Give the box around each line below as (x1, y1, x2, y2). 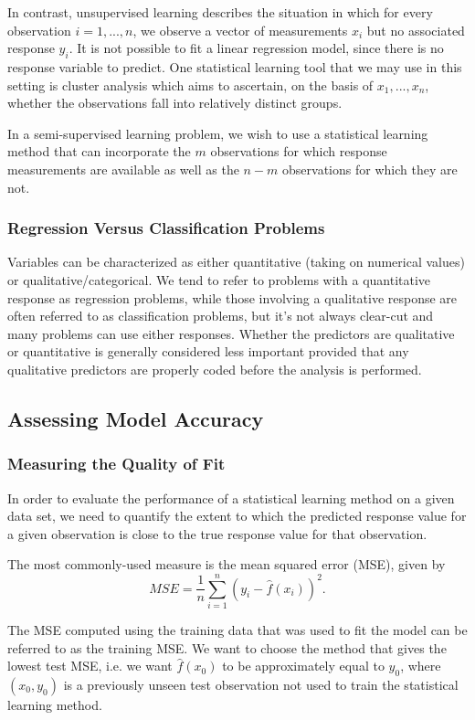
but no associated (366, 20, 465, 39)
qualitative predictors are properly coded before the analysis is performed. (7, 359, 422, 378)
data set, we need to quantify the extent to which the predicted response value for (7, 506, 467, 525)
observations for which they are (282, 159, 458, 178)
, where (400, 656, 441, 675)
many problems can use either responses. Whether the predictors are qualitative (7, 323, 455, 343)
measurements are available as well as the (7, 159, 239, 178)
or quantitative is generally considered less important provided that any (7, 342, 409, 361)
